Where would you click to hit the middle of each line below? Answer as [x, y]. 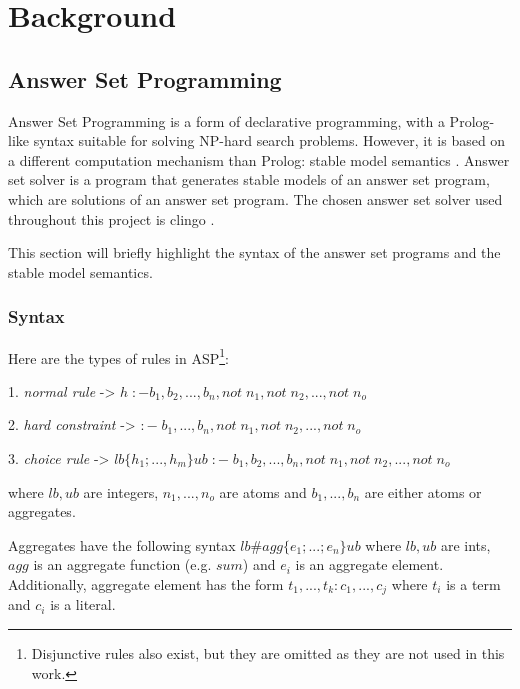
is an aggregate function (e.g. [122, 564]
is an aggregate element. [369, 564]
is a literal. [83, 604]
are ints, [465, 544]
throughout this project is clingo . [111, 218]
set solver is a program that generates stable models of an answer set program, [249, 179]
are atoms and [263, 491]
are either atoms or [423, 491]
